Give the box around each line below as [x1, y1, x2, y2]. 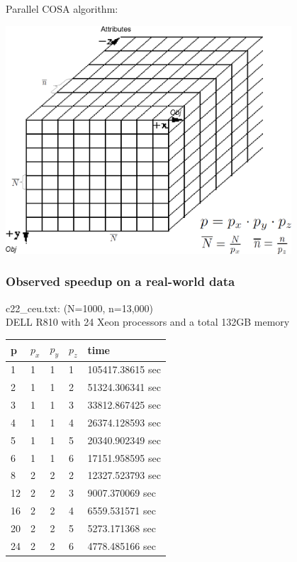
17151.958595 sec [87, 450, 161, 465]
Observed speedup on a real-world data [6, 272, 235, 290]
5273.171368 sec [87, 520, 156, 535]
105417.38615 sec [87, 362, 161, 377]
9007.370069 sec [87, 485, 156, 500]
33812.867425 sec [87, 397, 161, 412]
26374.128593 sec [87, 414, 161, 429]
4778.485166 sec [87, 538, 156, 553]
